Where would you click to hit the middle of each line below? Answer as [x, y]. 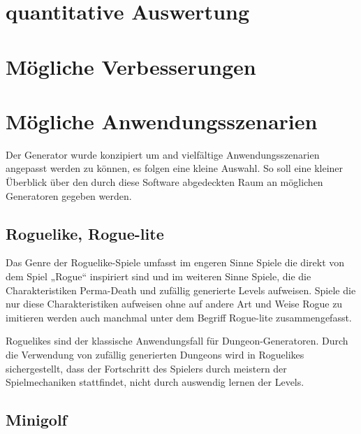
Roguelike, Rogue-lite [85, 233]
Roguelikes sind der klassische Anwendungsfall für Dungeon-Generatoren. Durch [177, 341]
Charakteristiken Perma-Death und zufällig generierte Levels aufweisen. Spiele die [181, 290]
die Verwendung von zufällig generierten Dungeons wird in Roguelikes [155, 355]
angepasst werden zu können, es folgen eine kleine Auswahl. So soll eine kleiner [175, 168]
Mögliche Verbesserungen [131, 66]
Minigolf [36, 420]
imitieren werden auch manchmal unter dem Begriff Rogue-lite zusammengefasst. [179, 317]
